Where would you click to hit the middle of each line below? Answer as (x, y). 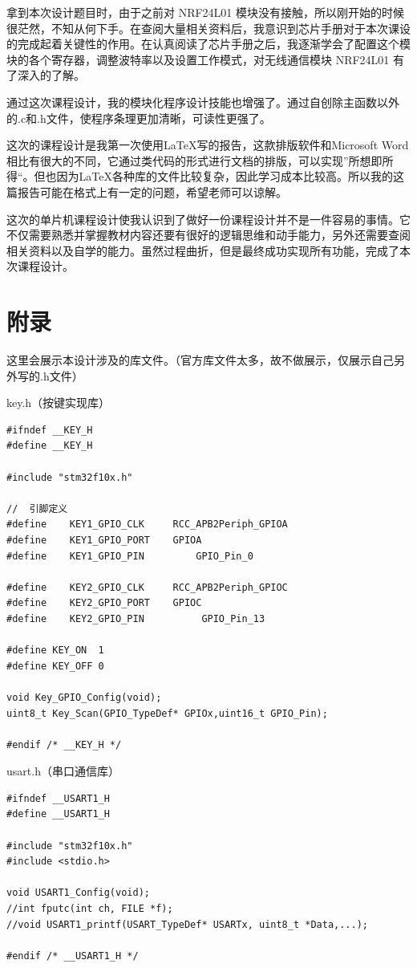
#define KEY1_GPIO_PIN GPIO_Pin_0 (130, 556)
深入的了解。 (51, 75)
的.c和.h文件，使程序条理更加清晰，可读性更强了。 (139, 118)
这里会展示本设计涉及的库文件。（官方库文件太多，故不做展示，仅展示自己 (200, 360)
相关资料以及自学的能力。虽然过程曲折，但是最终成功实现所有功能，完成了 (203, 250)
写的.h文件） (50, 375)
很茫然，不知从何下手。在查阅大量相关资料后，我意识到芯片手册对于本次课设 (208, 28)
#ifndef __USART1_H (58, 798)
